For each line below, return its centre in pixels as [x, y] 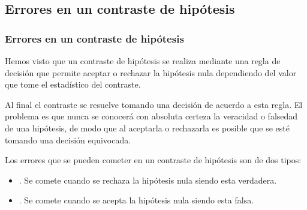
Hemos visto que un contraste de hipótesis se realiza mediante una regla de [143, 61]
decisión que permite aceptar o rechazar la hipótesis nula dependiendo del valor [151, 72]
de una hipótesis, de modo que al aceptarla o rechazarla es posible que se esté [147, 127]
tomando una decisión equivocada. [68, 139]
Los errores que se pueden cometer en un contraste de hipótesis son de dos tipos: [153, 160]
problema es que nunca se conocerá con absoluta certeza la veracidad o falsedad [151, 116]
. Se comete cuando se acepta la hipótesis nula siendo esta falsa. [136, 200]
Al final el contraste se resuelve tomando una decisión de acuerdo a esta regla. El [154, 104]
